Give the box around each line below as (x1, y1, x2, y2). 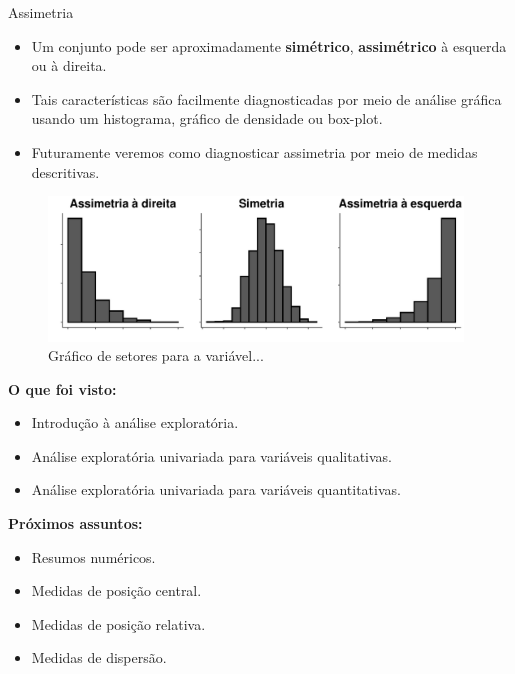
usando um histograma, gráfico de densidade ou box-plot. (31, 108, 383, 129)
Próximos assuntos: (8, 513, 143, 534)
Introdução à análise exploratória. (31, 412, 239, 433)
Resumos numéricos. (31, 546, 156, 567)
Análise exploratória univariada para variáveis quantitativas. (31, 479, 401, 500)
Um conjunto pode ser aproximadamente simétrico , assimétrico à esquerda (31, 35, 507, 56)
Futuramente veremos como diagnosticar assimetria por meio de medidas (31, 141, 478, 162)
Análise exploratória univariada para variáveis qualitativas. (31, 445, 392, 466)
